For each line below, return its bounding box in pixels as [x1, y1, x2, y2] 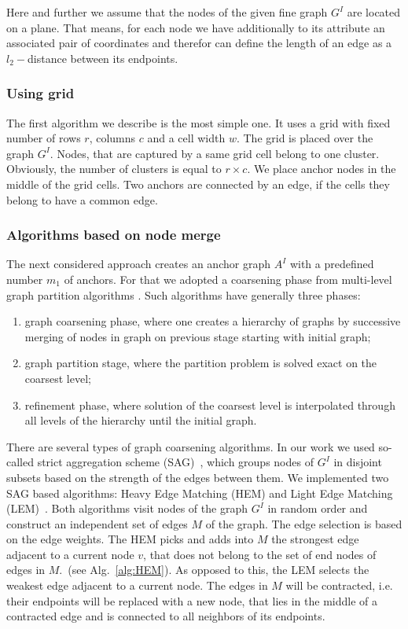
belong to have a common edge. [6, 191, 158, 208]
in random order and [267, 500, 368, 517]
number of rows [6, 130, 81, 146]
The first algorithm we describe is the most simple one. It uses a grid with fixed [6, 114, 391, 131]
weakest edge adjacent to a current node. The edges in [6, 577, 268, 594]
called [6, 454, 34, 470]
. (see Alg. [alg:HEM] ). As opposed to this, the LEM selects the [59, 561, 369, 578]
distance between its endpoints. [28, 50, 178, 66]
